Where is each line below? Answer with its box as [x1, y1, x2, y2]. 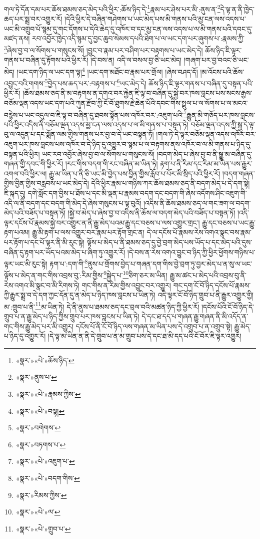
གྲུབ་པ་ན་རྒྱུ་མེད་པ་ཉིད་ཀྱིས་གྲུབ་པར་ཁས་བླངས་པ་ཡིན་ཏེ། [4, 311, 139, 322]
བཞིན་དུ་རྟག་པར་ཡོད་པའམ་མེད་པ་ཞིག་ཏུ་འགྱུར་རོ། [4, 246, 125, 257]
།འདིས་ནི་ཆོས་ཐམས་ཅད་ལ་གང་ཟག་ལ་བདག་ [143, 197, 251, 208]
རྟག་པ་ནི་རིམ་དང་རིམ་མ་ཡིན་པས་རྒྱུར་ [160, 158, 252, 169]
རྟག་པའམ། [4, 227, 30, 237]
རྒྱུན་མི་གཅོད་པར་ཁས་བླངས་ [186, 109, 255, 120]
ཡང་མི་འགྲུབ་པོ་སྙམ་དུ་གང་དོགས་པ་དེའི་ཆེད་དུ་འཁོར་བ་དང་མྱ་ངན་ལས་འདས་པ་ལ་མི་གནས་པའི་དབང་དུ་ [4, 23, 252, 34]
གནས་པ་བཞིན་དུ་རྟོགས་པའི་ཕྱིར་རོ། [4, 55, 88, 65]
